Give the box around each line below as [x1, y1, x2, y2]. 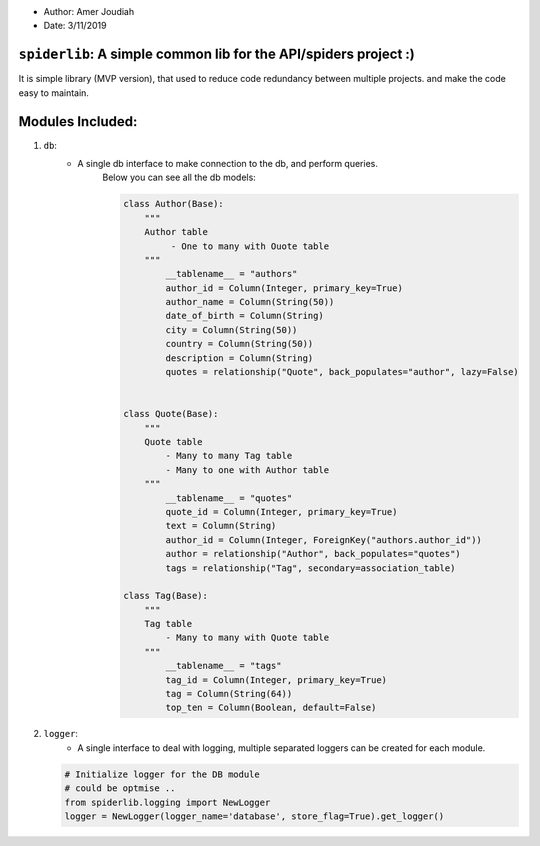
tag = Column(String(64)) [165, 688, 293, 700]
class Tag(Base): [123, 590, 209, 602]
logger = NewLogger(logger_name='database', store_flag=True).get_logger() [64, 810, 445, 822]
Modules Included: [18, 113, 138, 130]
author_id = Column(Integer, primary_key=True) [165, 282, 404, 294]
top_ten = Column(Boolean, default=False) [165, 702, 377, 714]
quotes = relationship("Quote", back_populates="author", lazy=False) [165, 366, 519, 378]
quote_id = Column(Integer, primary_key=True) [165, 506, 398, 517]
